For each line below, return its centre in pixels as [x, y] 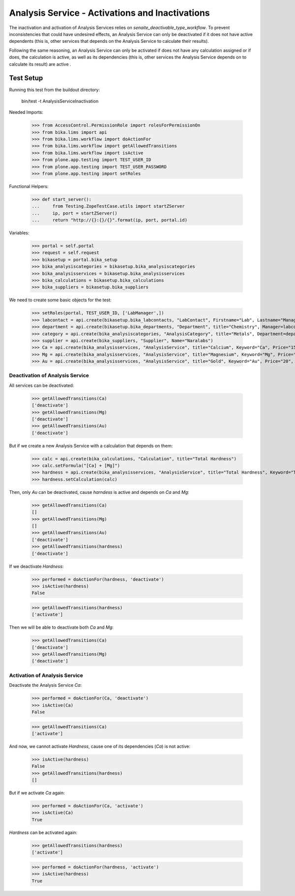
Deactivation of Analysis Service [49, 376]
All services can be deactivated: [42, 385]
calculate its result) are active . [40, 64]
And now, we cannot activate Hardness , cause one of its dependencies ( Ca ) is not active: [100, 746]
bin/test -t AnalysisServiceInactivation [60, 101]
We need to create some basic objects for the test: [60, 300]
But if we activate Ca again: [37, 793]
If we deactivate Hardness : [36, 566]
